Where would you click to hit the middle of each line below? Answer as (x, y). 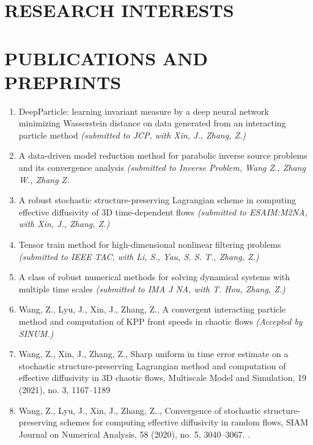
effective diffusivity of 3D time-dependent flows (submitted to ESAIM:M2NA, (163, 212)
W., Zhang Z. (44, 179)
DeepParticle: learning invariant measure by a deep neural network (144, 111)
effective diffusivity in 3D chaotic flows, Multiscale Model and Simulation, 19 (162, 378)
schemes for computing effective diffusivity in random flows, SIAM (184, 422)
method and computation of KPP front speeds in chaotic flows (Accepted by (160, 321)
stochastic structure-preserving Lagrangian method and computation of (152, 365)
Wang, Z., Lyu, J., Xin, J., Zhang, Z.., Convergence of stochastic (140, 410)
